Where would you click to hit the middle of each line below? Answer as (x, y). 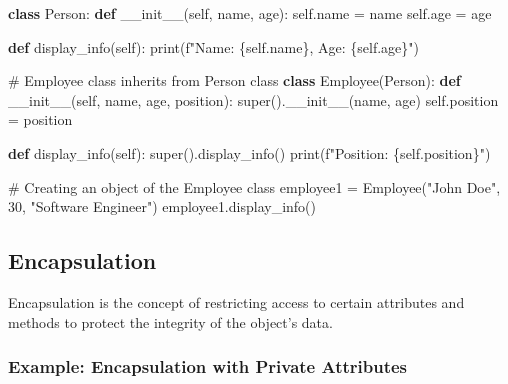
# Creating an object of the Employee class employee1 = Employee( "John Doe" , (254, 186)
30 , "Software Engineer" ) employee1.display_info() (162, 206)
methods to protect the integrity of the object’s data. (170, 321)
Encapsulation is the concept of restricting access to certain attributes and (236, 301)
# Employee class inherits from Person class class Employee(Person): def (234, 80)
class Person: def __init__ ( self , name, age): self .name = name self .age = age (250, 13)
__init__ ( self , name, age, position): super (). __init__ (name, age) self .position (253, 99)
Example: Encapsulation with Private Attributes (208, 366)
